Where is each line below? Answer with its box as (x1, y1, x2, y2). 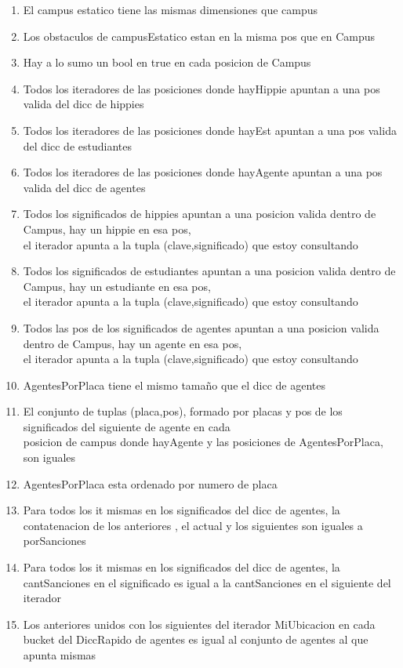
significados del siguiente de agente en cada (23, 418, 231, 434)
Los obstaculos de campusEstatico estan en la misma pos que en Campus (23, 27, 376, 44)
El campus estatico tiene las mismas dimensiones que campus (23, 2, 318, 17)
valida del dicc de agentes (23, 179, 146, 195)
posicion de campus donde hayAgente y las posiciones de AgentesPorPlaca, (23, 434, 383, 450)
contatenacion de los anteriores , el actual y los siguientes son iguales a (23, 517, 363, 533)
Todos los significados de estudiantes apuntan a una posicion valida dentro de (23, 263, 396, 279)
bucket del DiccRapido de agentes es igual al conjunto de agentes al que (23, 631, 369, 648)
